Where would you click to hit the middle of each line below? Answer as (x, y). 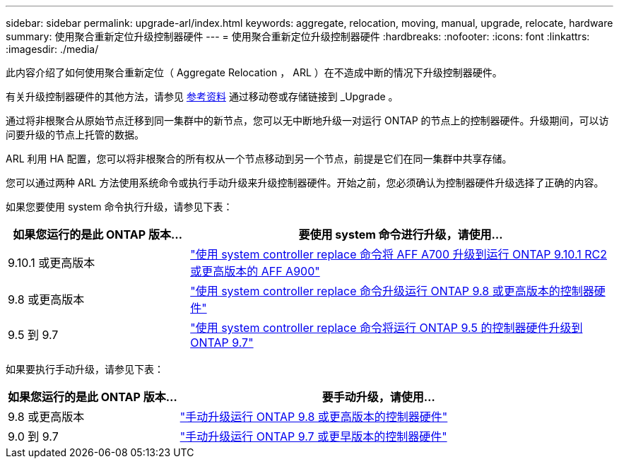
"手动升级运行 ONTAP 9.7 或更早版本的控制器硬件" (313, 436)
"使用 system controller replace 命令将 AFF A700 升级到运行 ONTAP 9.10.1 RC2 (399, 254)
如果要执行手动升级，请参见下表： (85, 369)
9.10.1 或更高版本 (52, 263)
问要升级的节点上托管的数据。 (75, 135)
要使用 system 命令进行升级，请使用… (401, 234)
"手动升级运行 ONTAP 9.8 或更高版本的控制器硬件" (314, 417)
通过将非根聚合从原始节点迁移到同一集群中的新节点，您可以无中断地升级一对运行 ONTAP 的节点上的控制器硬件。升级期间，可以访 (307, 120)
